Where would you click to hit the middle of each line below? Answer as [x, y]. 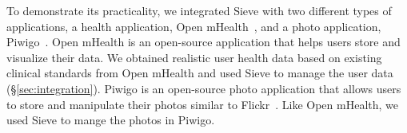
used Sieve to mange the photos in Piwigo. [111, 120]
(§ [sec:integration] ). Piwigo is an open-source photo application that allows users [204, 88]
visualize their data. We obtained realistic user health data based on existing [194, 57]
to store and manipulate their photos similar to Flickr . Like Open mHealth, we [203, 104]
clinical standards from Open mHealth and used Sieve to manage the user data [200, 73]
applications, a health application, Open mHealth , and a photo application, [194, 26]
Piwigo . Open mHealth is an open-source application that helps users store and [203, 42]
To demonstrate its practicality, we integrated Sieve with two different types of [199, 10]
